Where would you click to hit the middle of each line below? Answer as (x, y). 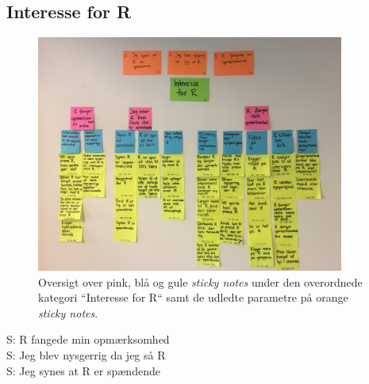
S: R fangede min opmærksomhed (88, 339)
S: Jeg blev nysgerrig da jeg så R (86, 354)
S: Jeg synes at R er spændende (83, 370)
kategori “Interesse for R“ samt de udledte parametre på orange (193, 297)
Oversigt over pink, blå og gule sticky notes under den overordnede (200, 281)
